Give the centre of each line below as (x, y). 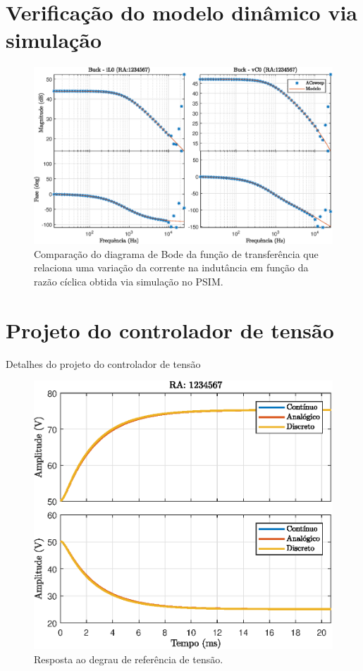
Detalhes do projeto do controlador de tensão (103, 363)
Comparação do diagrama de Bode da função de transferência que (176, 253)
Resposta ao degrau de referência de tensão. (129, 659)
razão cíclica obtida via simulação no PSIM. (129, 282)
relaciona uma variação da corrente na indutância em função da (171, 267)
